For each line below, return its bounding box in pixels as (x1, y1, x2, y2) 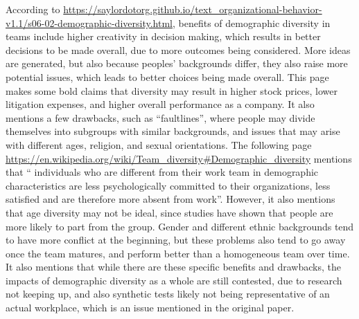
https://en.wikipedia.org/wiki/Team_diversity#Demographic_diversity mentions (6, 151, 352, 165)
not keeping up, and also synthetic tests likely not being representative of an (6, 286, 330, 301)
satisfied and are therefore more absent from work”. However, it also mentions (6, 192, 335, 206)
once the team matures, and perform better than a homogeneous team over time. (6, 246, 350, 260)
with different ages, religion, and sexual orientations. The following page (6, 137, 312, 152)
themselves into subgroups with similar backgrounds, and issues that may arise (6, 124, 340, 138)
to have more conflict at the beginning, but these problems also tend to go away (6, 233, 346, 247)
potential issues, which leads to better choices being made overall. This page (6, 69, 329, 84)
